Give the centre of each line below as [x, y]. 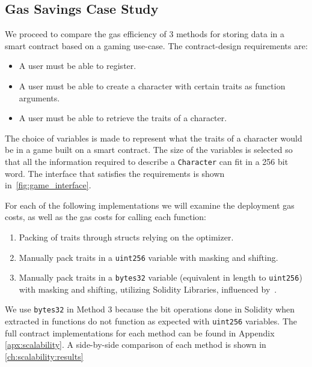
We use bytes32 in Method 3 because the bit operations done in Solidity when [150, 309]
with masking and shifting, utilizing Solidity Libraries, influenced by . [148, 289]
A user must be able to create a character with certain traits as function [152, 85]
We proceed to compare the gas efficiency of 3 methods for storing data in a [145, 34]
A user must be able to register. [78, 66]
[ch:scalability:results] [44, 356]
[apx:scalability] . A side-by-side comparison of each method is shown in [136, 345]
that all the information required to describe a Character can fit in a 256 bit [147, 161]
